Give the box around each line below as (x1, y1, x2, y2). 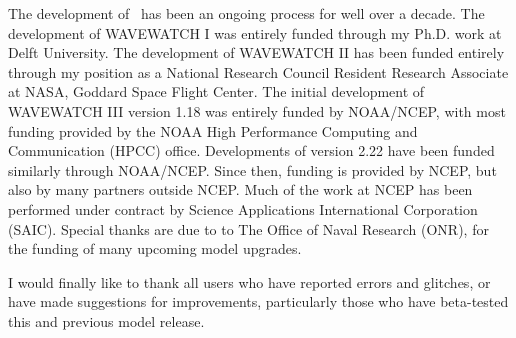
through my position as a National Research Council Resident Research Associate (8, 61, 509, 82)
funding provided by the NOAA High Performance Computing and (8, 120, 418, 141)
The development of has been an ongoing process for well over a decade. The (8, 3, 485, 23)
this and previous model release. (8, 310, 205, 331)
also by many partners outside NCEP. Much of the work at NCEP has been (8, 179, 473, 200)
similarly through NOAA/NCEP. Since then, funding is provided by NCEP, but (8, 159, 497, 180)
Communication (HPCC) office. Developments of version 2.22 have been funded (8, 140, 495, 161)
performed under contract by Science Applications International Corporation (8, 198, 478, 219)
